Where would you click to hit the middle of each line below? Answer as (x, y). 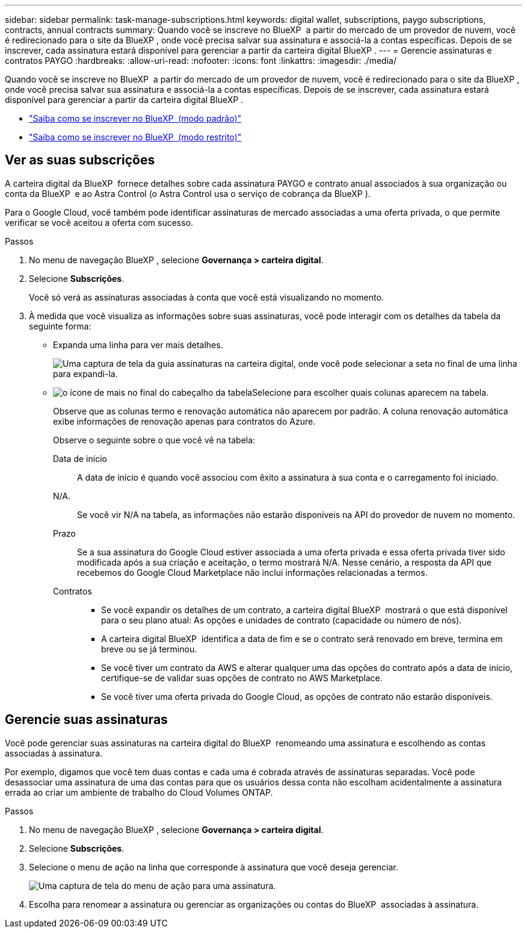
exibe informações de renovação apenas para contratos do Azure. (184, 421)
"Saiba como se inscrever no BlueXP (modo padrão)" (135, 118)
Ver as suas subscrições (80, 160)
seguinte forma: (60, 326)
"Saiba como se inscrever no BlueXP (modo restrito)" (135, 137)
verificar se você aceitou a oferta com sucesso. (99, 222)
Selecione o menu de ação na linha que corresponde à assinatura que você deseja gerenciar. (214, 867)
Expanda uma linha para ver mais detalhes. (138, 345)
